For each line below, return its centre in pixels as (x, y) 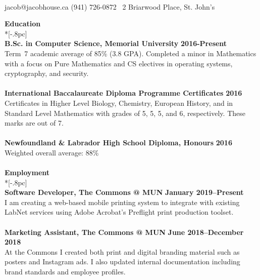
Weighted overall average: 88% (52, 152)
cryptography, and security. (47, 73)
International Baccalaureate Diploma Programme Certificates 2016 (123, 93)
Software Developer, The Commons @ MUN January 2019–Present (124, 192)
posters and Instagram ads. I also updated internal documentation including (122, 262)
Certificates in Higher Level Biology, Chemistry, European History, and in (119, 103)
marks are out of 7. (34, 123)
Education (23, 24)
